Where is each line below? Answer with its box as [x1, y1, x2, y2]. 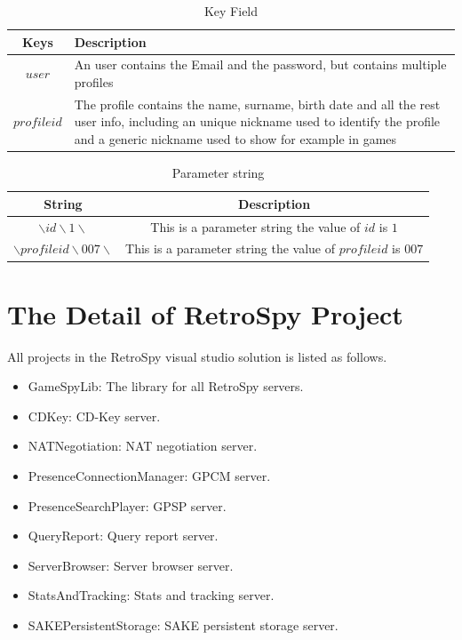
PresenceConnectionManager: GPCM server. [28, 467, 271, 485]
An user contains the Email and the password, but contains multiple [74, 55, 447, 74]
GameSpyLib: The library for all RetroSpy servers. [28, 377, 304, 396]
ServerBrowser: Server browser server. [28, 556, 234, 574]
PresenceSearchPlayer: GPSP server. [28, 496, 227, 515]
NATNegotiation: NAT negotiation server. [28, 436, 258, 455]
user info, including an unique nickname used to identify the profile [74, 112, 441, 131]
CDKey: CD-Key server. [28, 406, 161, 425]
